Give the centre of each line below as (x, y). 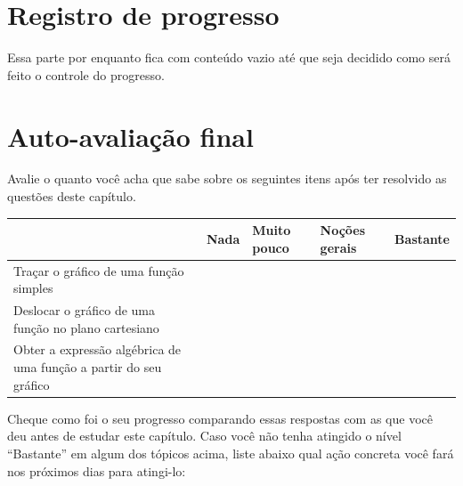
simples (33, 288)
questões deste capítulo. (72, 196)
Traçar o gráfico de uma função (99, 270)
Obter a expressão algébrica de (97, 349)
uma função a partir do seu (88, 367)
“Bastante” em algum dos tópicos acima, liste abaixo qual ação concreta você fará (231, 453)
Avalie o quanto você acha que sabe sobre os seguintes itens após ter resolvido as (227, 178)
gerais (338, 247)
